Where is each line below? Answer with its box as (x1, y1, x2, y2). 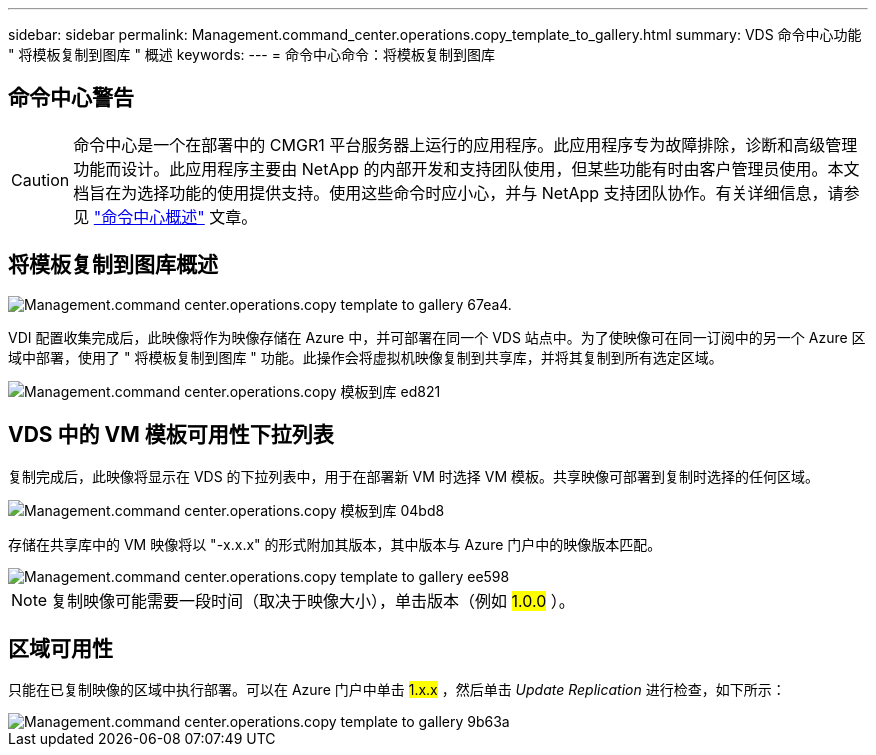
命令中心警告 (8, 85, 134, 111)
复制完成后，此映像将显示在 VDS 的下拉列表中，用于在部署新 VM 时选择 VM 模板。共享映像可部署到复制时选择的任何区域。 (8, 467, 819, 485)
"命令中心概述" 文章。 (93, 206, 258, 227)
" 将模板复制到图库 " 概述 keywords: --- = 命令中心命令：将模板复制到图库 (8, 46, 495, 63)
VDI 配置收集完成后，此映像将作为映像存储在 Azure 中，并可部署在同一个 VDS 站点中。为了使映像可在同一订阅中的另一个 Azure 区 (8, 328, 866, 346)
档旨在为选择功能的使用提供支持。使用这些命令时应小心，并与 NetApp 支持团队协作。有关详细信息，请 (73, 182, 844, 203)
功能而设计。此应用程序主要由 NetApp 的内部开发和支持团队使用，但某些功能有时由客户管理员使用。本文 (73, 158, 860, 179)
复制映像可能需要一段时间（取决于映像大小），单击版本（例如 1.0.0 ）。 (51, 590, 575, 611)
